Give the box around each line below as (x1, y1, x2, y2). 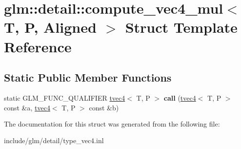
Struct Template (125, 17, 238, 37)
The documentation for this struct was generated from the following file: (4, 119, 220, 129)
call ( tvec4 (163, 92, 196, 103)
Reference (4, 36, 72, 56)
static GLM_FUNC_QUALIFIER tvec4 (4, 92, 125, 103)
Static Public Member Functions (4, 70, 172, 85)
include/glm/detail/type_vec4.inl (4, 135, 104, 145)
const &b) (89, 102, 119, 112)
